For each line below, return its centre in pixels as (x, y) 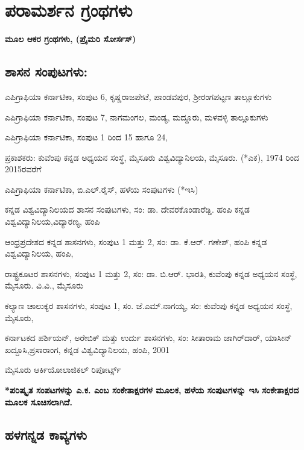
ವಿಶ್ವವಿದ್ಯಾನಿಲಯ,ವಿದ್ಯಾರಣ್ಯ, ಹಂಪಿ (52, 221)
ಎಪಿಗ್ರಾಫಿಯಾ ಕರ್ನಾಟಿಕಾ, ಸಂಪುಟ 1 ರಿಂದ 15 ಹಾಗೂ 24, (87, 137)
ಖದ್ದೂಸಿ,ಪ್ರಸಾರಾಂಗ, (33, 349)
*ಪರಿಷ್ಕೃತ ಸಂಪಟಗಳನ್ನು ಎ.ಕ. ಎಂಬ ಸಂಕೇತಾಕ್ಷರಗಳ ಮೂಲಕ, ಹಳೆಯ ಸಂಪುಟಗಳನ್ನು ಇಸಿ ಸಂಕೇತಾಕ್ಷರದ (152, 390)
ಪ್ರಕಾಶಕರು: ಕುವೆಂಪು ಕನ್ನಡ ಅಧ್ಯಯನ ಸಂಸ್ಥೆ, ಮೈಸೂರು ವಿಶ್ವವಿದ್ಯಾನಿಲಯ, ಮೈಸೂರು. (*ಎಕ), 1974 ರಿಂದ (152, 157)
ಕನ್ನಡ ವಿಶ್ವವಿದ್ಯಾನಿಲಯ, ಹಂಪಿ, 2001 (116, 349)
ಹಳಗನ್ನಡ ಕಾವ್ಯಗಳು (46, 434)
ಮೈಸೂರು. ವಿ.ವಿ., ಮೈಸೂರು (44, 285)
